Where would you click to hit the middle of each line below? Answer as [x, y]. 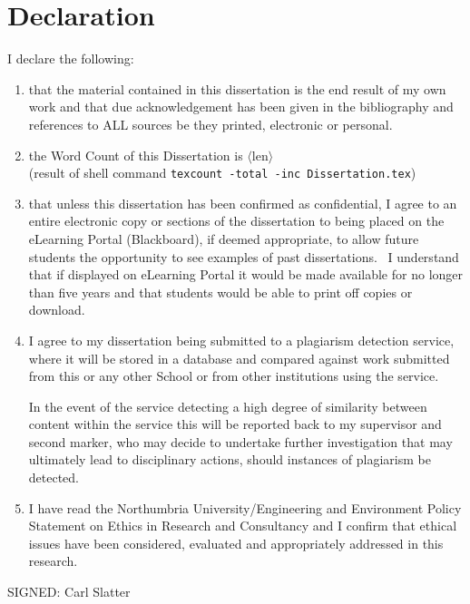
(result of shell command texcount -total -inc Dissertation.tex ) [222, 173]
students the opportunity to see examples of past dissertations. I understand [244, 256]
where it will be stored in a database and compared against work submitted [239, 358]
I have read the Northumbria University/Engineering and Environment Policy [245, 507]
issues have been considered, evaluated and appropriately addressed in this [236, 543]
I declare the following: [71, 58]
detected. [54, 477]
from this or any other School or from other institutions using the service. [234, 376]
